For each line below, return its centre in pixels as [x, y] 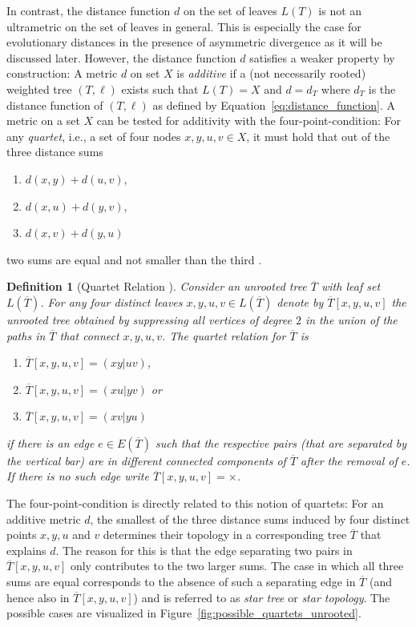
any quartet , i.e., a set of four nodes [94, 136]
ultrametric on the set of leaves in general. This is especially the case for [184, 26]
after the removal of [349, 460]
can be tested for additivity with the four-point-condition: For [249, 121]
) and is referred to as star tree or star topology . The [262, 597]
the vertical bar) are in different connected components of [146, 460]
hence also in [38, 597]
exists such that [160, 88]
